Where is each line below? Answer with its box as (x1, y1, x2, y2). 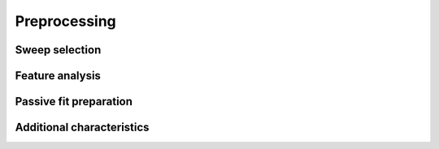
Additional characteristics (15, 121, 150, 134)
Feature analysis (15, 69, 102, 83)
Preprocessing (15, 12, 117, 30)
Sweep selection (15, 43, 102, 57)
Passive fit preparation (15, 95, 133, 109)
